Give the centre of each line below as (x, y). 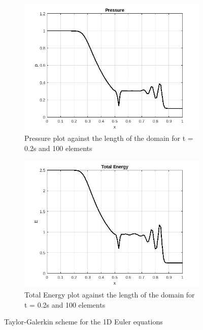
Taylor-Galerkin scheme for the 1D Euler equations (83, 322)
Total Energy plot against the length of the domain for (110, 295)
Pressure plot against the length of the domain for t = (109, 138)
